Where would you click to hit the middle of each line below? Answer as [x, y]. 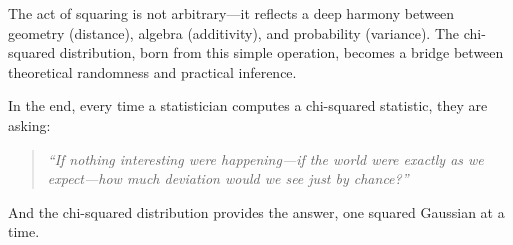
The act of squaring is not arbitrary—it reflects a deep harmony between [231, 13]
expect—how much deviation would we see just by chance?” [228, 178]
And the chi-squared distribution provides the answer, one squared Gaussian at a [256, 211]
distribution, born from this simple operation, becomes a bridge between [281, 52]
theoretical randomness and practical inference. [152, 71]
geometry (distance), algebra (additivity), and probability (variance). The [234, 32]
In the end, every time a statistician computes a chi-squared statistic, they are [248, 105]
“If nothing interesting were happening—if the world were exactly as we [265, 158]
